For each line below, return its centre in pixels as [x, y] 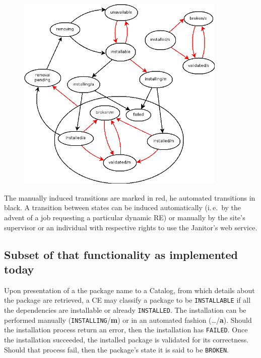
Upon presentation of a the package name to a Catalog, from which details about [129, 290]
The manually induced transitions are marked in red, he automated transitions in [130, 197]
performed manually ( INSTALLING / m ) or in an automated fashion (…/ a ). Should [128, 320]
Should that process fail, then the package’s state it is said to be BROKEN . [116, 349]
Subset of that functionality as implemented [121, 254]
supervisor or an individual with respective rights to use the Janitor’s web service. [131, 227]
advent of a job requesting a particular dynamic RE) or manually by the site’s [125, 217]
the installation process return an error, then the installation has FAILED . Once [126, 330]
